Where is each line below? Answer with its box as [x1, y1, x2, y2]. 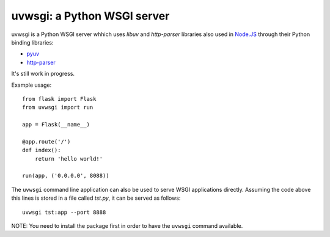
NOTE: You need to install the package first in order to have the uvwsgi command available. [11, 222, 243, 229]
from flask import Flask [22, 95, 97, 102]
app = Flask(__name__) [22, 121, 90, 128]
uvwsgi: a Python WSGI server [11, 9, 170, 23]
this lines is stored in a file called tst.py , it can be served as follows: [11, 194, 181, 202]
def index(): [22, 147, 61, 154]
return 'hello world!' [34, 155, 103, 162]
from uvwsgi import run [22, 104, 94, 111]
